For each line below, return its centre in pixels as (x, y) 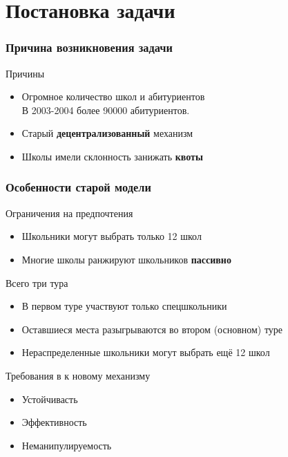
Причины (25, 73)
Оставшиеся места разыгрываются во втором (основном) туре (152, 329)
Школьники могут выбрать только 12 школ (112, 236)
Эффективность (54, 422)
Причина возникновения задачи (89, 47)
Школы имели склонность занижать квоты (112, 156)
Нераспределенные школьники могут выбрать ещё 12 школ (146, 352)
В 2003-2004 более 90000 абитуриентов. (106, 110)
